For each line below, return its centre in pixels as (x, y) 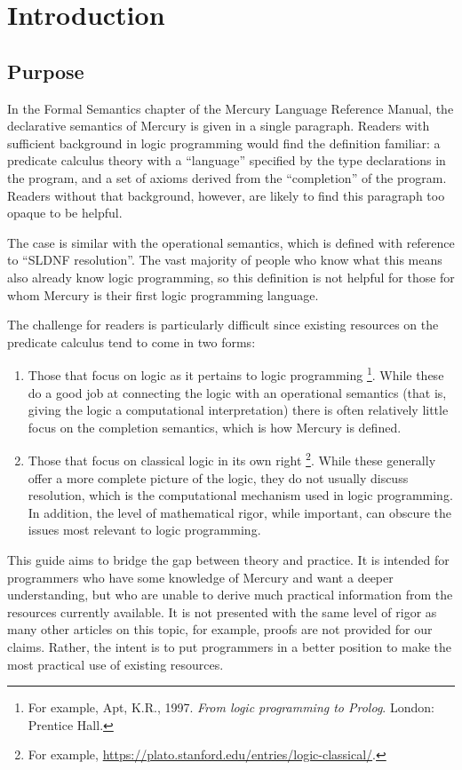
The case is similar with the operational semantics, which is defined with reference (231, 242)
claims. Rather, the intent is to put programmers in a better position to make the (230, 646)
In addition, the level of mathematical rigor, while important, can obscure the (240, 512)
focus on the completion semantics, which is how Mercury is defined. (215, 427)
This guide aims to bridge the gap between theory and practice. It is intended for (228, 559)
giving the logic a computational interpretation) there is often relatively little (238, 410)
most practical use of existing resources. (115, 664)
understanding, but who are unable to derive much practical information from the (230, 595)
